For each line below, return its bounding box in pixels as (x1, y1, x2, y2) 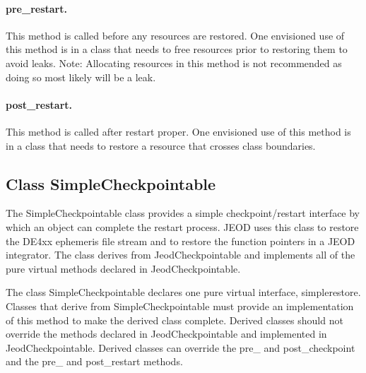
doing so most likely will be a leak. (6, 69, 156, 84)
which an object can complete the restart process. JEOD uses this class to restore (6, 219, 359, 234)
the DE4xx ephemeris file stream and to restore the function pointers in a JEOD (6, 233, 355, 248)
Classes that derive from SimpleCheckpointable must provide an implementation (6, 298, 354, 313)
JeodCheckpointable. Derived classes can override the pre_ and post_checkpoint (6, 340, 355, 355)
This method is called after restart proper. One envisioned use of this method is (6, 124, 351, 138)
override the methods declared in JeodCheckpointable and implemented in (6, 326, 327, 341)
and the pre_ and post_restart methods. (6, 354, 183, 369)
